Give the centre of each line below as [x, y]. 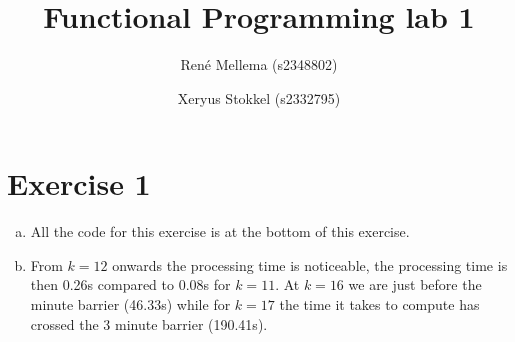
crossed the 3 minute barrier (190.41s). [149, 323]
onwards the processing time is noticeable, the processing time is [310, 264]
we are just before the [415, 284]
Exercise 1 [79, 183]
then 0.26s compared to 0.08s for [130, 284]
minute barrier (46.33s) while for [130, 304]
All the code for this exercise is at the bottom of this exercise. [220, 231]
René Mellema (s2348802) [259, 64]
